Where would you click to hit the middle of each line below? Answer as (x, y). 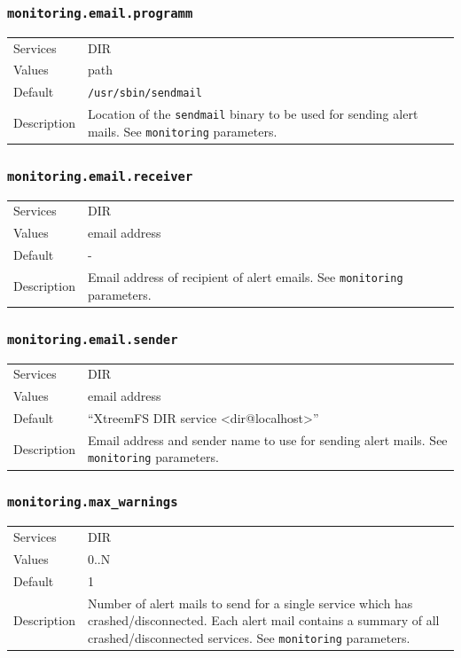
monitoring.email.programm (100, 13)
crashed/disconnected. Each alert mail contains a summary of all (263, 620)
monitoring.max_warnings (93, 502)
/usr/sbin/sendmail (145, 94)
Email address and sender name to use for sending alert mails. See (267, 439)
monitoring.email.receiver (100, 176)
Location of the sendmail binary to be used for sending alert (253, 114)
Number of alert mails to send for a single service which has (250, 603)
